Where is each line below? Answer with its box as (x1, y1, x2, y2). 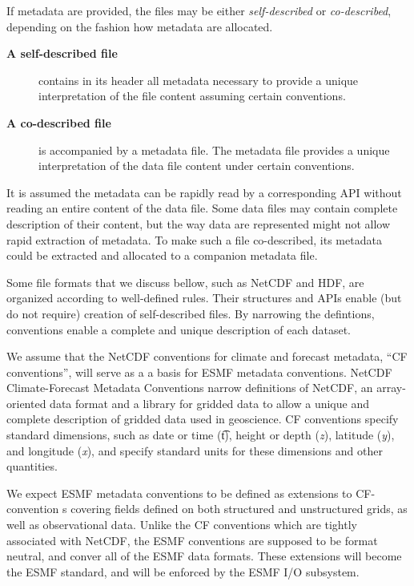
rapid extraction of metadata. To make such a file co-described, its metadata (6, 231, 382, 248)
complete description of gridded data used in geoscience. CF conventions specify (6, 410, 399, 427)
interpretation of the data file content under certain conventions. (38, 157, 355, 174)
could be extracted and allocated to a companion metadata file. (6, 247, 318, 264)
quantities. (6, 458, 58, 475)
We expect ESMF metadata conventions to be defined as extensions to (6, 484, 352, 501)
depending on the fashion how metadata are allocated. (6, 18, 273, 34)
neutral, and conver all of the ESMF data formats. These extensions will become (6, 548, 402, 564)
